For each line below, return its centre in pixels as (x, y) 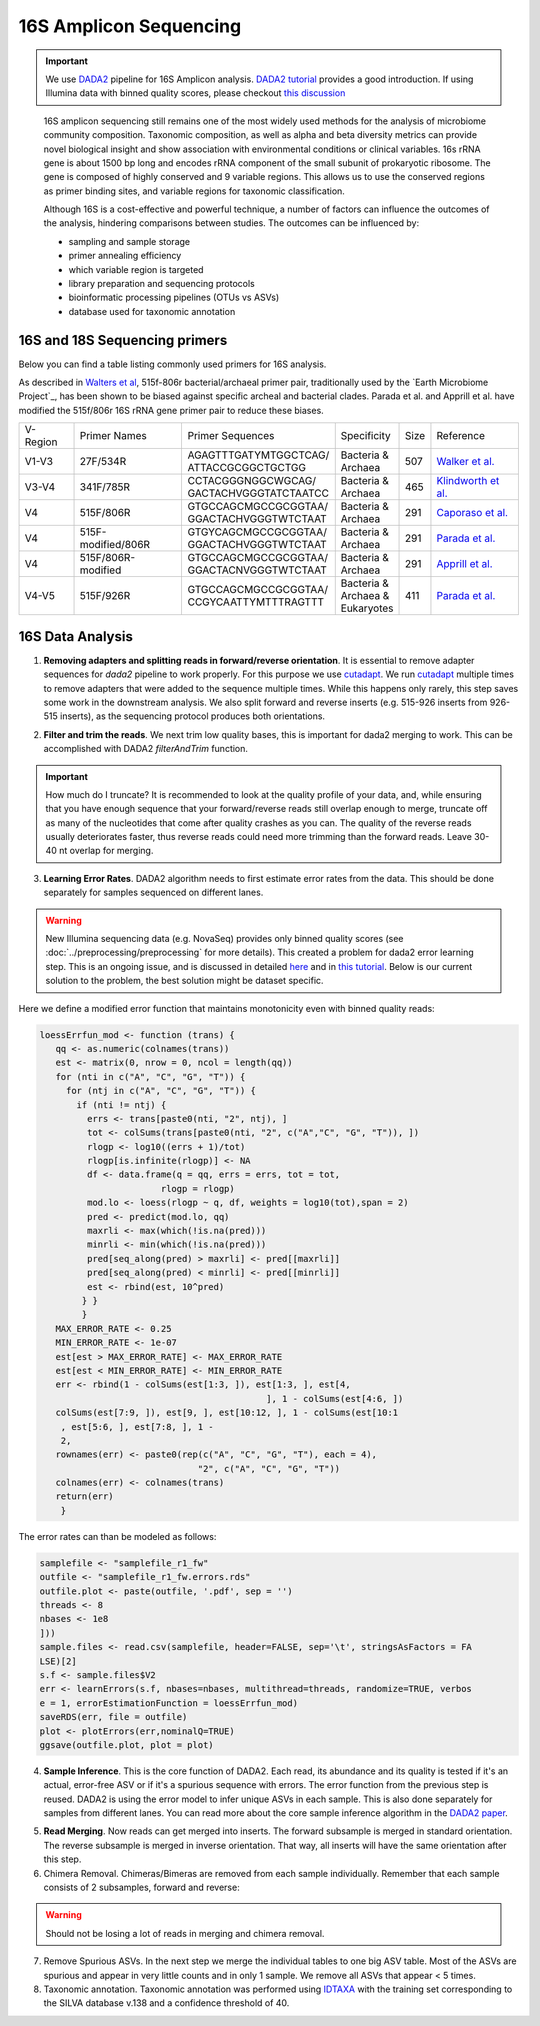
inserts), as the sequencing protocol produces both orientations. (192, 716)
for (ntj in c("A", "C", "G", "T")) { (161, 1091)
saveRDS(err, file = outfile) (113, 1717)
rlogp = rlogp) (197, 1188)
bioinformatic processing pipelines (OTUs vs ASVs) (174, 297)
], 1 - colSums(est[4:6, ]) (335, 1398)
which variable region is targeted (136, 269)
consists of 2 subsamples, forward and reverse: (141, 1887)
